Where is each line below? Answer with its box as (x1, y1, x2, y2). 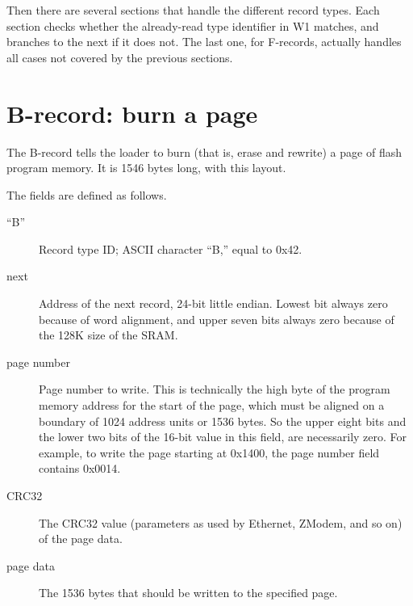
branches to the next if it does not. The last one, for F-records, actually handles (6, 33, 402, 50)
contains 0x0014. (39, 460, 121, 477)
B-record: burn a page (6, 96, 258, 129)
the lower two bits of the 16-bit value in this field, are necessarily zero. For (39, 428, 407, 445)
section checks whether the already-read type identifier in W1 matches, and (6, 17, 379, 34)
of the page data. (39, 530, 123, 547)
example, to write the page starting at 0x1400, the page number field (39, 444, 380, 461)
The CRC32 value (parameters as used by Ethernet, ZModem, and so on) (39, 514, 403, 531)
